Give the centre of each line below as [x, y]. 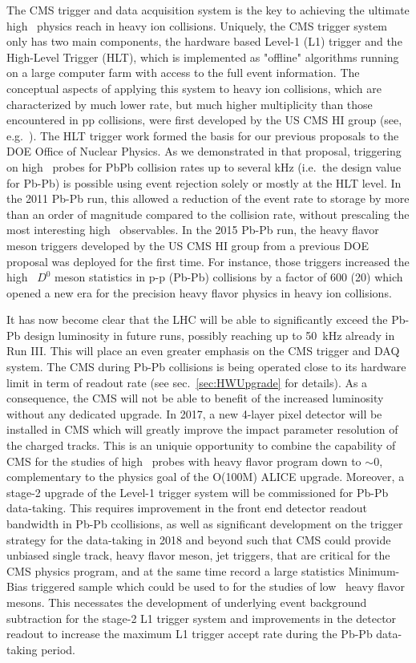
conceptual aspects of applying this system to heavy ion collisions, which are [194, 88]
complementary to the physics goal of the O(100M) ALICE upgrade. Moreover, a [206, 477]
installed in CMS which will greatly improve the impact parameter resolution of [202, 429]
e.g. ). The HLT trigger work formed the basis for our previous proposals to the [203, 135]
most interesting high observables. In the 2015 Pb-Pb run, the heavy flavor [193, 230]
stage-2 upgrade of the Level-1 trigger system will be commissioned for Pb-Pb [198, 492]
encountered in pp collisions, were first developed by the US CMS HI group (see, [204, 120]
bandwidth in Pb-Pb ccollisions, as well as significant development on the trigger [205, 524]
